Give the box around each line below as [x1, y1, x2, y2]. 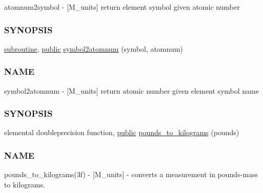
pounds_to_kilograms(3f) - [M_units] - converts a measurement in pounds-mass [4, 169, 258, 180]
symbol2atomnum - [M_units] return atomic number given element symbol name [4, 85, 259, 96]
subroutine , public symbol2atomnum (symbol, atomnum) [4, 43, 183, 54]
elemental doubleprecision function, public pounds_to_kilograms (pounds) [4, 127, 239, 138]
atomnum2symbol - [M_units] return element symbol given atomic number [4, 2, 240, 12]
